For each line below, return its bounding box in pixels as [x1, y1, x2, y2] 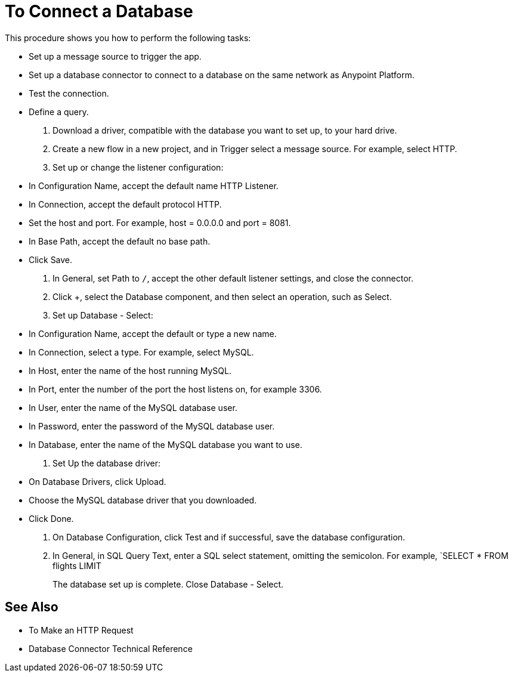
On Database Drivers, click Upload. [29, 476, 166, 487]
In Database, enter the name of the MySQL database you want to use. [29, 439, 302, 450]
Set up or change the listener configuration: [52, 162, 224, 172]
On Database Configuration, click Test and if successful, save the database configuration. [52, 531, 406, 542]
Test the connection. [29, 88, 109, 98]
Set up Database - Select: [52, 310, 153, 320]
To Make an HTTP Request [29, 625, 134, 635]
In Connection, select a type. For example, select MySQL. [29, 347, 254, 357]
